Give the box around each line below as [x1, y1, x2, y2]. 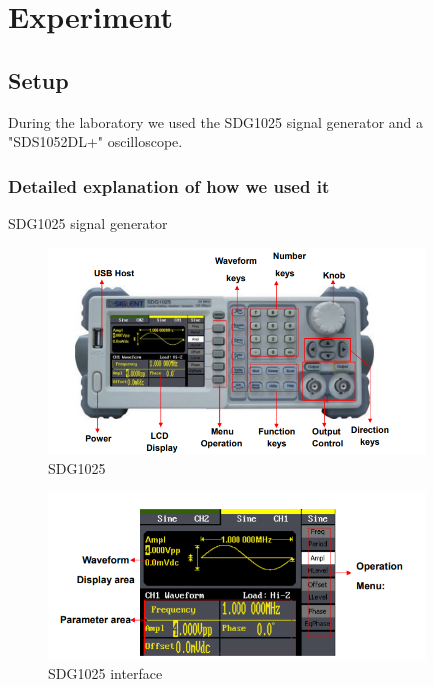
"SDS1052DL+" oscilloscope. [8, 131, 183, 152]
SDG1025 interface [48, 663, 163, 684]
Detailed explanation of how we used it [8, 173, 330, 198]
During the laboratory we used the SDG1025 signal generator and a [8, 111, 424, 132]
